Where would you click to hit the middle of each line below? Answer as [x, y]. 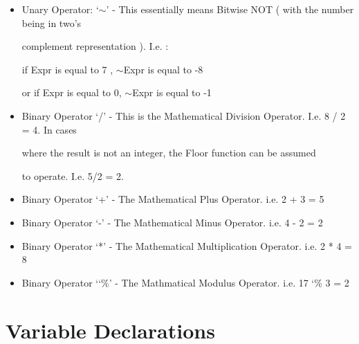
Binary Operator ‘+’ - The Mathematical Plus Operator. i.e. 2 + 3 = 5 [173, 199]
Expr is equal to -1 [172, 92]
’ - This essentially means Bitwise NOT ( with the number [230, 9]
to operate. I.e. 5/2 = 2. [73, 175]
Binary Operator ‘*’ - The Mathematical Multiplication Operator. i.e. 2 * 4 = [187, 245]
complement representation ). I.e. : [95, 46]
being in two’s [52, 22]
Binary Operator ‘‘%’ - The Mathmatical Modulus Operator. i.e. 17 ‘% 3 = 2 [185, 282]
